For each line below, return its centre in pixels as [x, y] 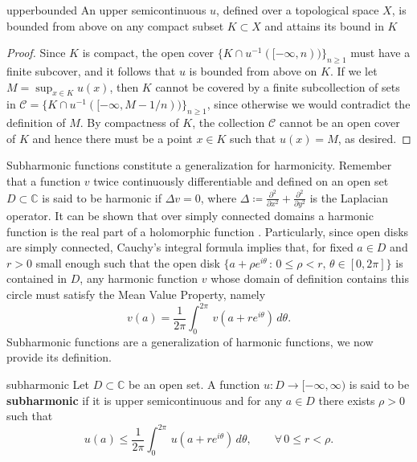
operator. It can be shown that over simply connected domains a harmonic [190, 215]
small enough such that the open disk [128, 262]
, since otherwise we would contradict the [309, 104]
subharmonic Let [48, 384]
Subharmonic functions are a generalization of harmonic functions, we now [190, 341]
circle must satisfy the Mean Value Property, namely [136, 294]
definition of [36, 123]
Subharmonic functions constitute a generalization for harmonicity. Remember [199, 165]
